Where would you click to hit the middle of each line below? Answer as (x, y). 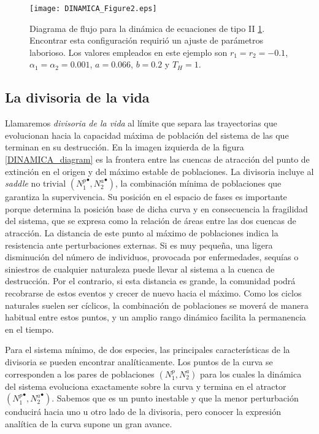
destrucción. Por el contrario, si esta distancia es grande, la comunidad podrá (150, 281)
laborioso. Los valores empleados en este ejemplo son (129, 52)
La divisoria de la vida (77, 97)
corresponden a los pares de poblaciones (80, 374)
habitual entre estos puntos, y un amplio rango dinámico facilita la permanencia (156, 317)
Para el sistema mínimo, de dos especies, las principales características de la (148, 350)
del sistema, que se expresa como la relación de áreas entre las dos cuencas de (151, 221)
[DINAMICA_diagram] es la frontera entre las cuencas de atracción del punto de (157, 159)
